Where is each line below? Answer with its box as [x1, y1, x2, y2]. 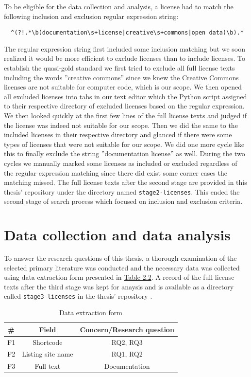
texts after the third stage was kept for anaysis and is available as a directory [4, 281, 234, 291]
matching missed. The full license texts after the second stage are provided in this [4, 177, 247, 187]
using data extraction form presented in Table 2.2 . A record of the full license [4, 272, 234, 282]
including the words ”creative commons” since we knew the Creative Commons [4, 72, 239, 82]
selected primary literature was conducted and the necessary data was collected [4, 262, 240, 272]
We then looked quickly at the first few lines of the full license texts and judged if [4, 110, 247, 120]
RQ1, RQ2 [111, 349, 143, 359]
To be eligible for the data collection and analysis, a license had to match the [4, 1, 234, 11]
